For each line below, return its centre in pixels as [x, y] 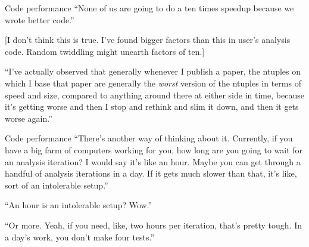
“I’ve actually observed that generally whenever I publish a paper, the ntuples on [153, 71]
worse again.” [29, 118]
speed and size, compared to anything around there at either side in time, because [154, 95]
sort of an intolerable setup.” [57, 185]
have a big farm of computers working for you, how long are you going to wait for [154, 149]
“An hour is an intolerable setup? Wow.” [79, 205]
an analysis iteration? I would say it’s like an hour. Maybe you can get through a [153, 161]
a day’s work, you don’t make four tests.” [80, 237]
